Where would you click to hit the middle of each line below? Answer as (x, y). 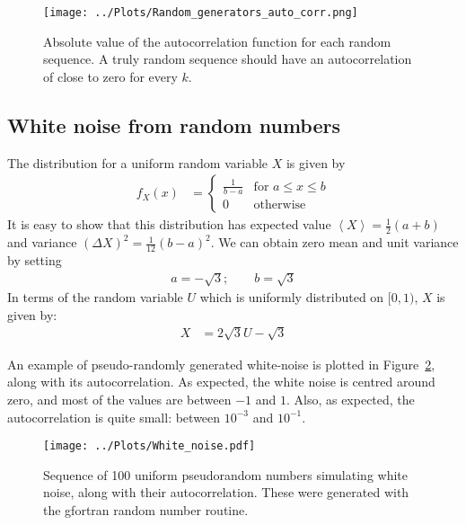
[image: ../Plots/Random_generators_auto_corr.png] (201, 13)
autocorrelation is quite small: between (114, 417)
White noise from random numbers (174, 125)
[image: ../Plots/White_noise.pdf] (149, 446)
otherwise (280, 205)
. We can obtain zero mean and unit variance (334, 242)
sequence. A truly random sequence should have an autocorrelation (228, 59)
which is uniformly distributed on (292, 297)
